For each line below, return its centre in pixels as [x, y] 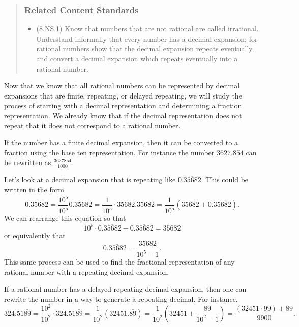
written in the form [34, 189]
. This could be [225, 179]
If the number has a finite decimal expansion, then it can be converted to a [121, 142]
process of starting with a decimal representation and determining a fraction [123, 105]
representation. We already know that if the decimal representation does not [123, 115]
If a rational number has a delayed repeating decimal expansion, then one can [125, 289]
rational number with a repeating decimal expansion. [87, 271]
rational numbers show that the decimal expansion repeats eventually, [145, 48]
